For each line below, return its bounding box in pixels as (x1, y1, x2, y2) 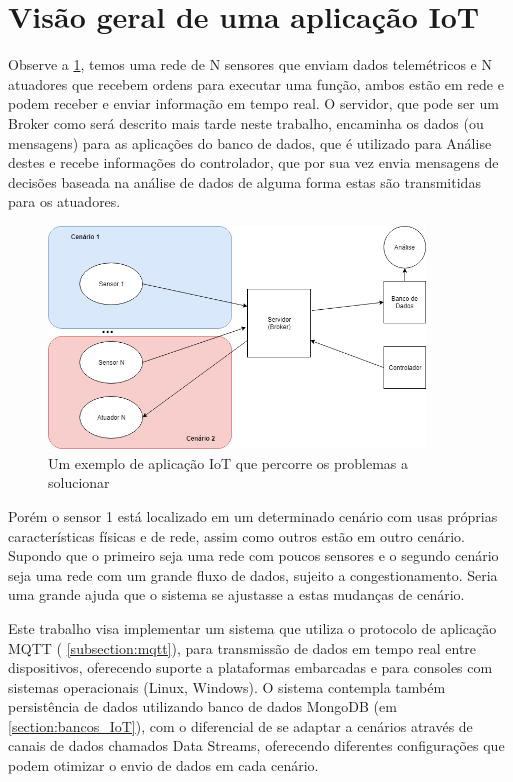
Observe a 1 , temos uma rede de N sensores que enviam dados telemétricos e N (8, 54, 492, 75)
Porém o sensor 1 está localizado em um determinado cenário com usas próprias (8, 505, 498, 526)
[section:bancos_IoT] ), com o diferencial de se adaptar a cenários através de (8, 715, 473, 736)
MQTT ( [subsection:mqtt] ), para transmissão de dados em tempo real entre (8, 637, 477, 658)
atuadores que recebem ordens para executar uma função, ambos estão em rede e (8, 73, 504, 94)
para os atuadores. (8, 191, 121, 212)
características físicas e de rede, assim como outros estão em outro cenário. (8, 525, 465, 546)
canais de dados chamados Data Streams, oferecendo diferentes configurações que (8, 735, 505, 756)
